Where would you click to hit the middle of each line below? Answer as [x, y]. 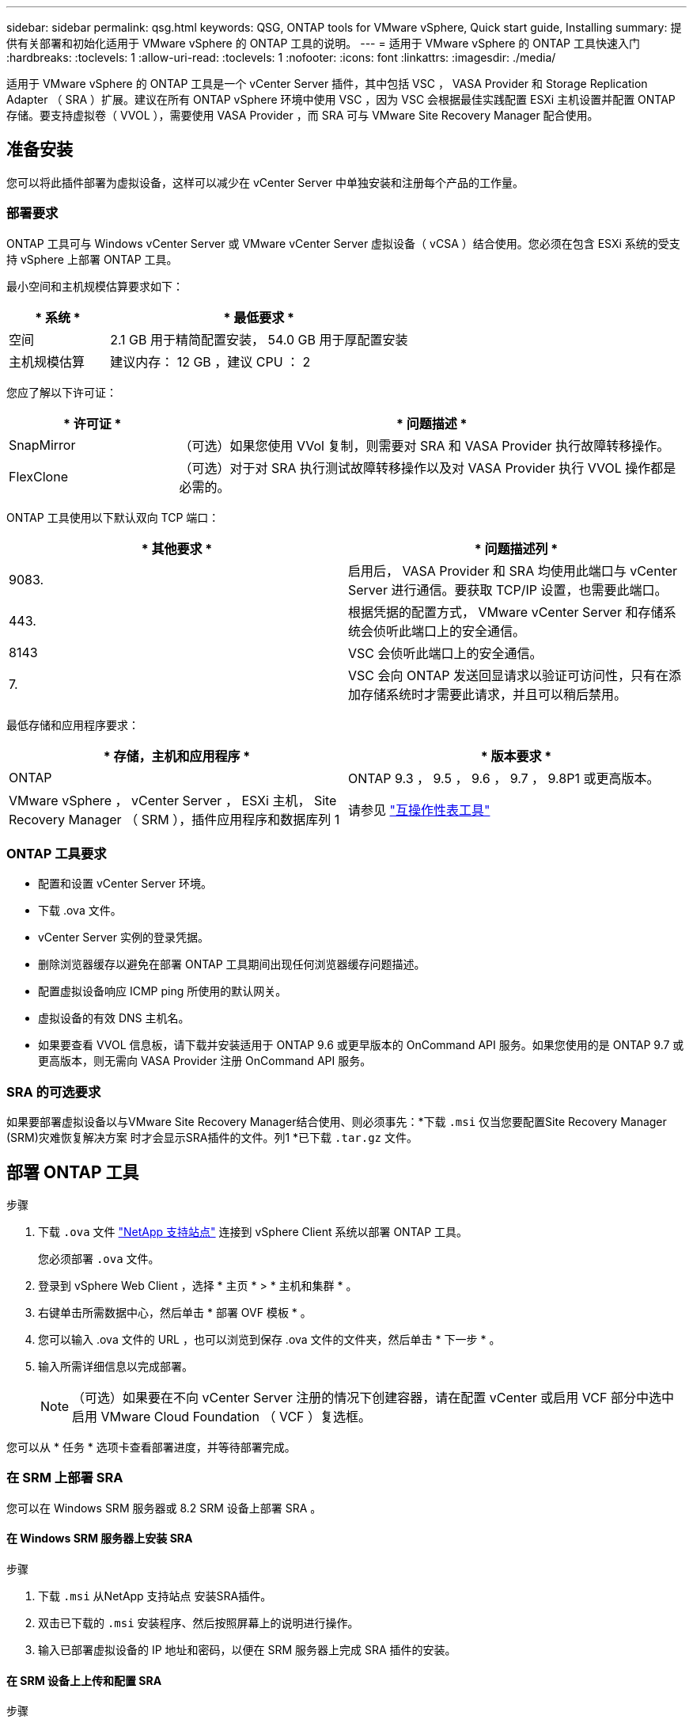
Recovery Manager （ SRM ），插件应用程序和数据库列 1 [174, 819]
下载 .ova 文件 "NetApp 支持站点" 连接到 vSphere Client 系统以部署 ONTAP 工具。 [253, 1231]
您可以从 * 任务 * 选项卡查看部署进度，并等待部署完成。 [151, 1447]
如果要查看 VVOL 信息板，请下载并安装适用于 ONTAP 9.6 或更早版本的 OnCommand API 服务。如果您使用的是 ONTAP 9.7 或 [361, 1045]
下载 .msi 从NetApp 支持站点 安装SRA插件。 [155, 1596]
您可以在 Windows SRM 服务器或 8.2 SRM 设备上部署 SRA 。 [164, 1508]
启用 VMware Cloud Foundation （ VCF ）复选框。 [222, 1416]
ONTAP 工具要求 [57, 853]
